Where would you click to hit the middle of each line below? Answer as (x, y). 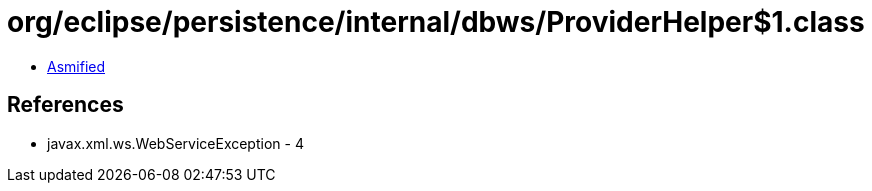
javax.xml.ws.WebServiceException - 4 (175, 143)
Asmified (76, 66)
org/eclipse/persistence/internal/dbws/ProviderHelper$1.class (436, 22)
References (65, 105)
